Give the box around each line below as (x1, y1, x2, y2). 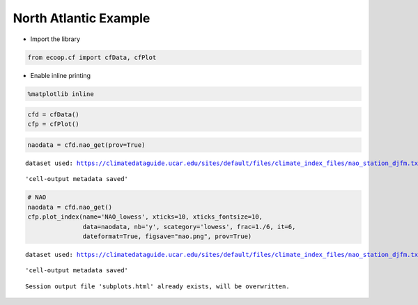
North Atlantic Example (13, 10, 150, 26)
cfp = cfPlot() (27, 120, 79, 128)
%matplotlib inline (27, 90, 94, 97)
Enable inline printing (30, 71, 91, 79)
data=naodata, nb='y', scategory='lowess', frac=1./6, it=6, (82, 223, 296, 230)
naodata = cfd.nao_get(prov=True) (27, 141, 146, 149)
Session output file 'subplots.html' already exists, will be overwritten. (25, 282, 290, 290)
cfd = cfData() (27, 111, 79, 118)
